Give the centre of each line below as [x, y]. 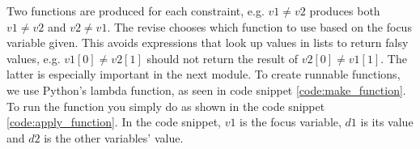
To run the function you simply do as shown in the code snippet [166, 106]
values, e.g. [34, 58]
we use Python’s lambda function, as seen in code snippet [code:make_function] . [206, 89]
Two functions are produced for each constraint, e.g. [136, 11]
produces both [345, 11]
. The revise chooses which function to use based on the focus [259, 26]
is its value [387, 122]
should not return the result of [223, 58]
